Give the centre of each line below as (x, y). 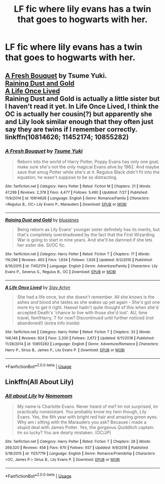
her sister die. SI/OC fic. (41, 245)
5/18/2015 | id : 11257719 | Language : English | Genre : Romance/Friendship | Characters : (80, 454)
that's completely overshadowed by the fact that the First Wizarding (86, 235)
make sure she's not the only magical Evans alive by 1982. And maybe (88, 167)
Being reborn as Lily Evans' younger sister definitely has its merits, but (88, 229)
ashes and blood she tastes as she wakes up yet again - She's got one (88, 302)
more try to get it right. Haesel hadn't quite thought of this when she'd (88, 307)
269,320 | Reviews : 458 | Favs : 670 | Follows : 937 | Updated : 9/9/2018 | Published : (77, 448)
